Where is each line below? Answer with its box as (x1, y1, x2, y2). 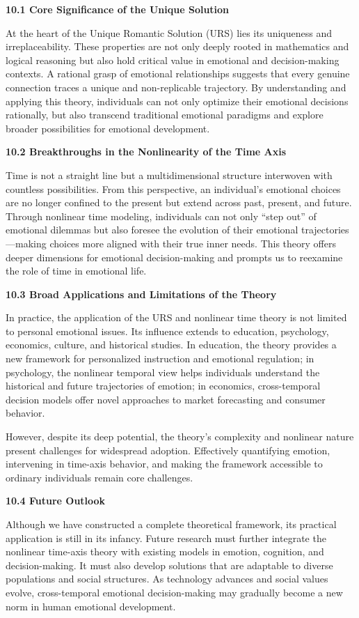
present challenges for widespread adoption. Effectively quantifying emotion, (6, 442, 330, 457)
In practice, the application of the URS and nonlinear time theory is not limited (6, 310, 347, 325)
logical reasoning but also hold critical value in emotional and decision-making (6, 52, 340, 67)
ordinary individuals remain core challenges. (6, 470, 193, 484)
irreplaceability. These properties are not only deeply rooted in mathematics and (6, 39, 349, 54)
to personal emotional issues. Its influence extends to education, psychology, (6, 323, 329, 338)
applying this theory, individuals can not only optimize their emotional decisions (6, 93, 349, 108)
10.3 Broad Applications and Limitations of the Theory (6, 286, 277, 301)
